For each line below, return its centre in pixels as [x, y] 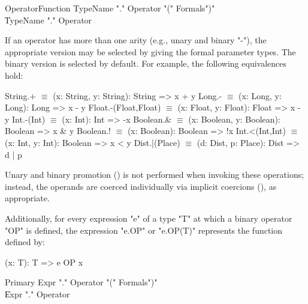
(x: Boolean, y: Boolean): [234, 119]
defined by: [25, 242]
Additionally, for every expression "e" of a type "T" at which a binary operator [149, 218]
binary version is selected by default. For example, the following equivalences [146, 63]
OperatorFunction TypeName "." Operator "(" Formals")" [110, 8]
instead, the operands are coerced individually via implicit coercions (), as [141, 186]
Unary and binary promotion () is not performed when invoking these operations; [155, 175]
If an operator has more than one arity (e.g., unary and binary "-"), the [136, 40]
